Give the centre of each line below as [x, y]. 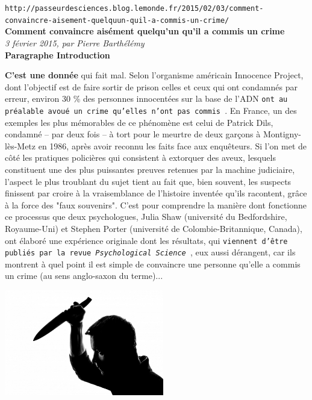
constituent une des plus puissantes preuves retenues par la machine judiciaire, [150, 169]
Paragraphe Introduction [58, 55]
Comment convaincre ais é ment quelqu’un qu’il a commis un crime [145, 31]
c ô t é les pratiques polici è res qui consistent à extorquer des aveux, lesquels [140, 158]
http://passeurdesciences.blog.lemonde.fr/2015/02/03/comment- [134, 8]
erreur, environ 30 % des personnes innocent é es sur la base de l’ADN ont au [146, 98]
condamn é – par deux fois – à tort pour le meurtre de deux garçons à [133, 134]
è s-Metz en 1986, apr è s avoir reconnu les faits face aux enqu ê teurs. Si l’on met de [157, 145]
